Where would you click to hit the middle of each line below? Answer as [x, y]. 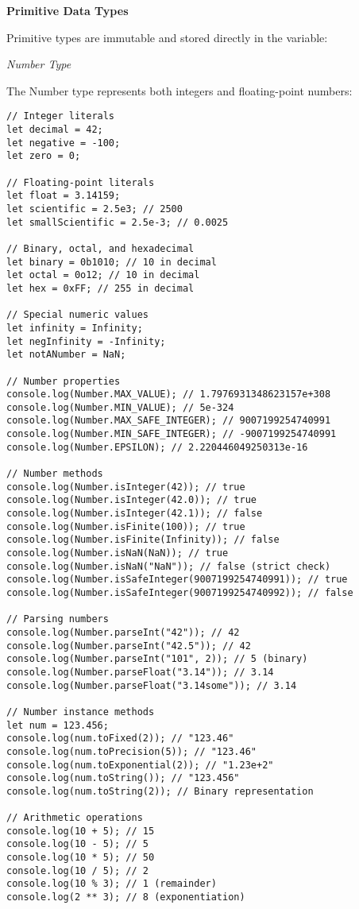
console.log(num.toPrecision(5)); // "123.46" [131, 751]
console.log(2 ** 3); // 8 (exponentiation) [126, 897]
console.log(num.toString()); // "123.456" [123, 778]
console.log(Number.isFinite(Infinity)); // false [143, 540]
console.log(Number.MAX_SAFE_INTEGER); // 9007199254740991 [169, 421]
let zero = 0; [44, 156]
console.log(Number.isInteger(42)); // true [126, 487]
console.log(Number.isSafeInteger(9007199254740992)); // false [180, 593]
